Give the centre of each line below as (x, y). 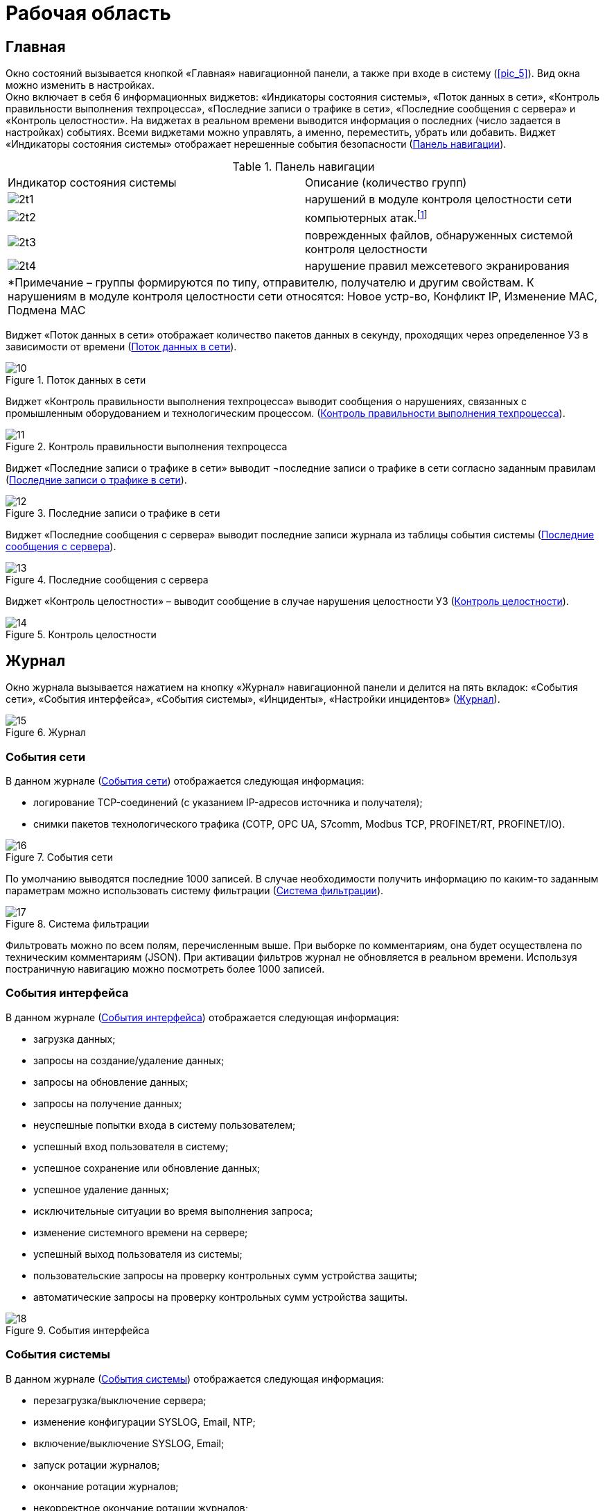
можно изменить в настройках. (80, 85)
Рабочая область (88, 13)
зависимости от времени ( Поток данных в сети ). (121, 346)
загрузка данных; (74, 1039)
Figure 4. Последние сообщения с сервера (107, 579)
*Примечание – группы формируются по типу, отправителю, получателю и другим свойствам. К (271, 282)
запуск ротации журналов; (97, 1465)
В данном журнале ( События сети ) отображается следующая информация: (185, 781)
